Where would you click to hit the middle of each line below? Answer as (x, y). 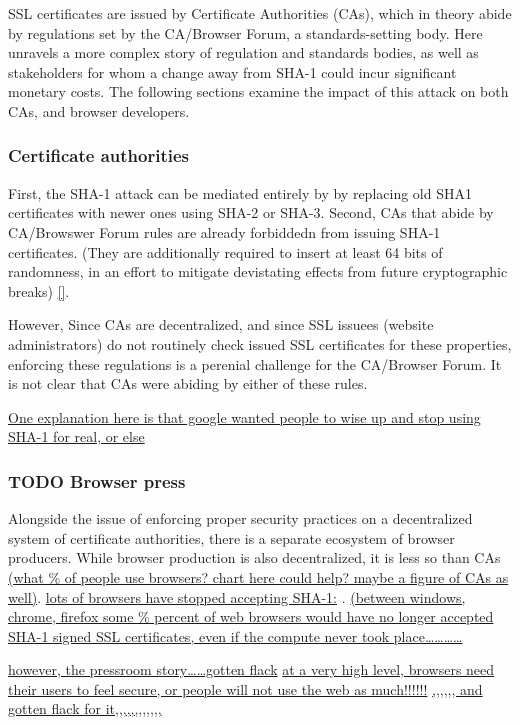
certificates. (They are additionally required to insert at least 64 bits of (225, 251)
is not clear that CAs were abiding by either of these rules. (188, 383)
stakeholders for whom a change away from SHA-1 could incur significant (232, 71)
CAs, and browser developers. (99, 110)
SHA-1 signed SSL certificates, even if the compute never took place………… (235, 635)
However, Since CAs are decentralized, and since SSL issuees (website (221, 324)
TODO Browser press (97, 480)
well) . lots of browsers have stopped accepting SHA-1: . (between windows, (237, 596)
